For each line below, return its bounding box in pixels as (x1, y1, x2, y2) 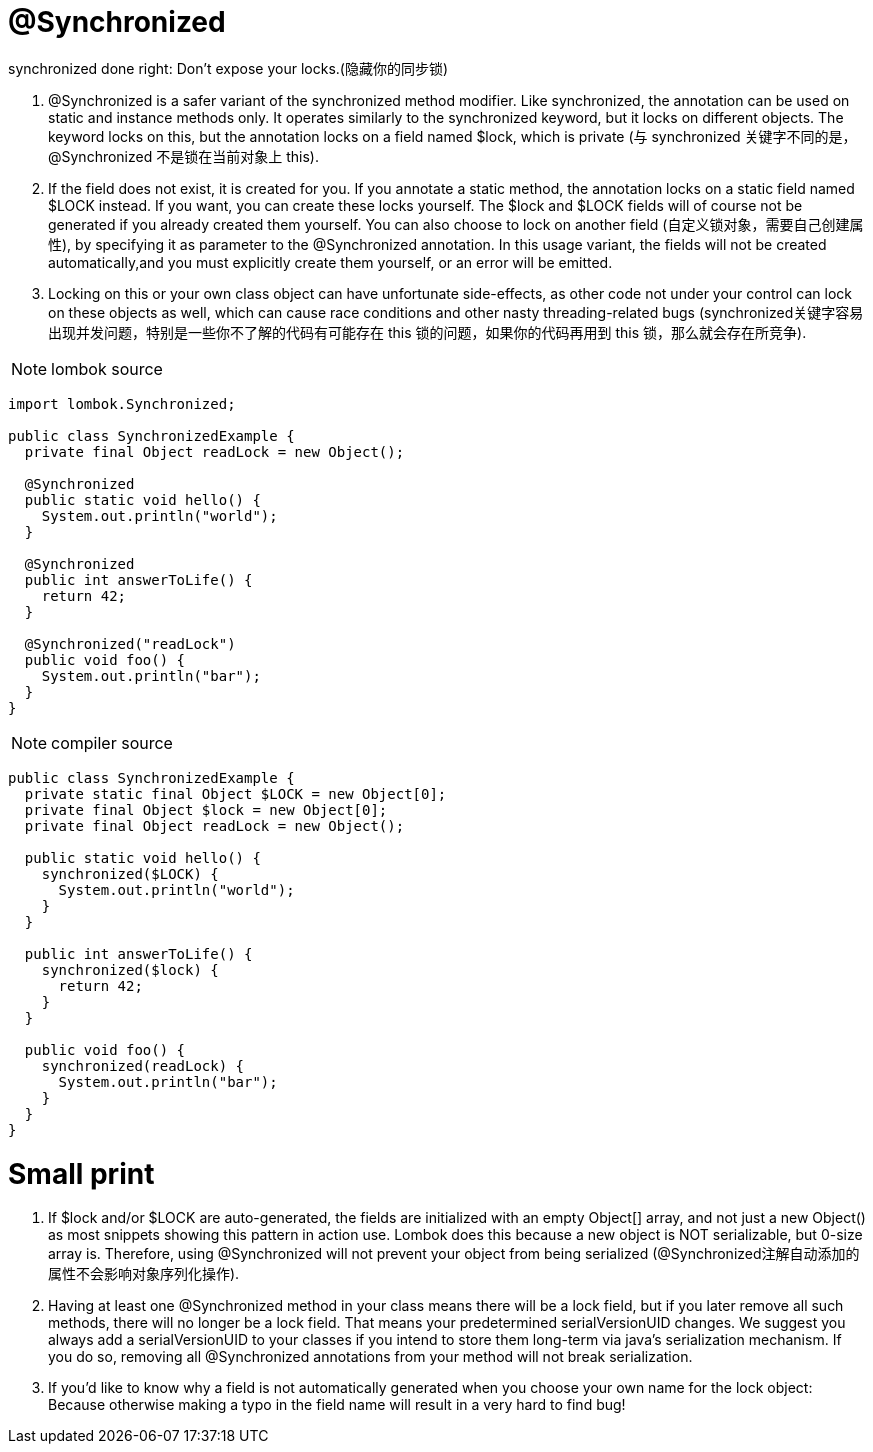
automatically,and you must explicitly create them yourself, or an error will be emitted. (48, 253, 613, 271)
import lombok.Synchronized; (8, 395, 236, 412)
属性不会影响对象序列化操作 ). (48, 1265, 240, 1283)
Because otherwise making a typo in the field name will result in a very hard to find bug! (48, 1396, 626, 1414)
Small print (8, 1156, 155, 1191)
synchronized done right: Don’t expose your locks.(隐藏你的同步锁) (8, 59, 449, 77)
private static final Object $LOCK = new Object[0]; (24, 785, 447, 802)
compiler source (51, 732, 173, 753)
